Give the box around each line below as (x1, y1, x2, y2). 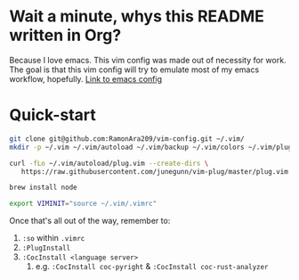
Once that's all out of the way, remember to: (9, 216, 171, 226)
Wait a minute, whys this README (9, 6, 265, 27)
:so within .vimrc (21, 233, 85, 243)
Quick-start (9, 105, 96, 126)
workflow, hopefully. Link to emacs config (9, 73, 163, 84)
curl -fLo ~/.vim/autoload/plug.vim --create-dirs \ (9, 159, 209, 168)
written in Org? (9, 25, 122, 45)
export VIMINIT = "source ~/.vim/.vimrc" (9, 199, 158, 209)
